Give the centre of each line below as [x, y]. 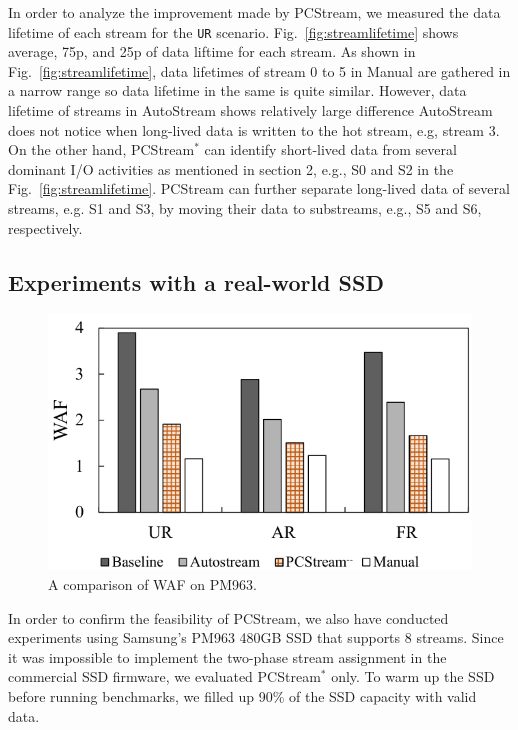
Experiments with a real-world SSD [196, 281]
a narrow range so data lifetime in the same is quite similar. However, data [237, 90]
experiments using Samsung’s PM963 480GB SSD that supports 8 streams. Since [256, 637]
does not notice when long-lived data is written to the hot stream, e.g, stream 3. [254, 129]
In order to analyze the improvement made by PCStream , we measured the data [254, 12]
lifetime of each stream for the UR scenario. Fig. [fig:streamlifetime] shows [233, 31]
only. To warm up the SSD [413, 676]
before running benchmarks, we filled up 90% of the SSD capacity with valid [242, 695]
